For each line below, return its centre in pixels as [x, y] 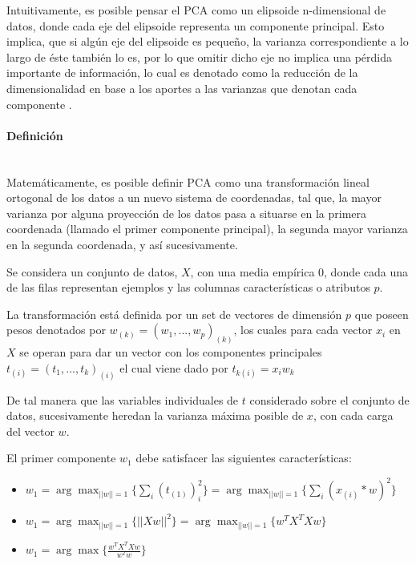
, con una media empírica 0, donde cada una [299, 271]
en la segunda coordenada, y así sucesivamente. [122, 244]
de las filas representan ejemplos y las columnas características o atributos [188, 287]
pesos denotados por [56, 330]
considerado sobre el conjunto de [329, 399]
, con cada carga [353, 415]
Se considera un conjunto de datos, [92, 271]
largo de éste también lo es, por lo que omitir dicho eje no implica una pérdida [199, 56]
